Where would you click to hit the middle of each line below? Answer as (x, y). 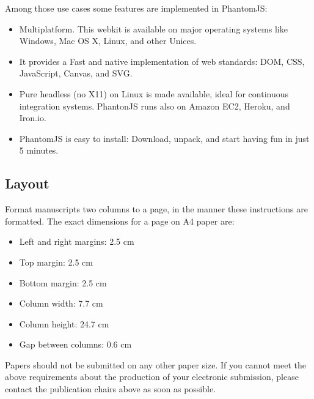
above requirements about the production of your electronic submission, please (152, 377)
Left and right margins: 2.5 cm (77, 241)
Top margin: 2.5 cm (56, 262)
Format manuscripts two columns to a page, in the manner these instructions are (156, 209)
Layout (27, 183)
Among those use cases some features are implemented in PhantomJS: (136, 8)
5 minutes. (39, 150)
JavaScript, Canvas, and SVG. (76, 73)
